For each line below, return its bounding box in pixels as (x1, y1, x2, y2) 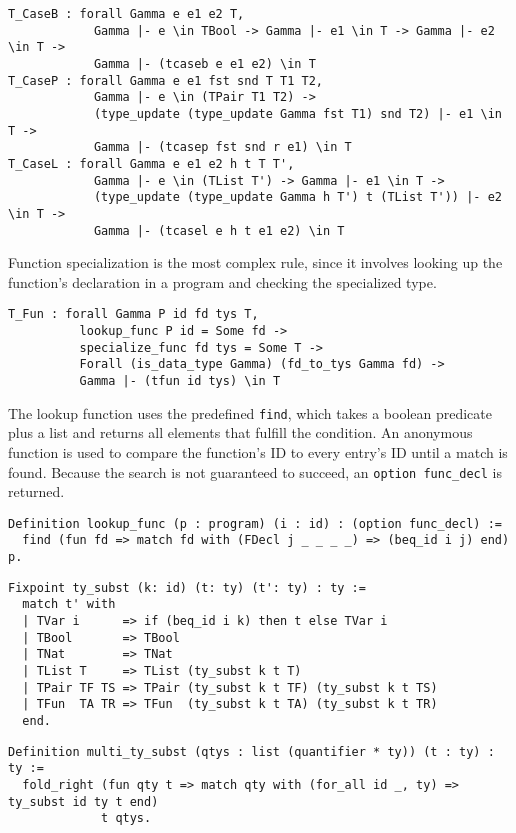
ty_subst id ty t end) (8, 794, 159, 809)
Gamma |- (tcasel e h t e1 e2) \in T (93, 223, 345, 238)
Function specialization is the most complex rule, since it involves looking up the (8, 252, 503, 273)
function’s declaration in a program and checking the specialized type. (8, 271, 437, 292)
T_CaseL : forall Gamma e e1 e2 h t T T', (8, 156, 295, 171)
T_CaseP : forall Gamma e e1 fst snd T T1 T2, (8, 73, 323, 88)
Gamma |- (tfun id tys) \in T (79, 374, 281, 388)
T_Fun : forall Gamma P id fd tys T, (8, 307, 259, 322)
